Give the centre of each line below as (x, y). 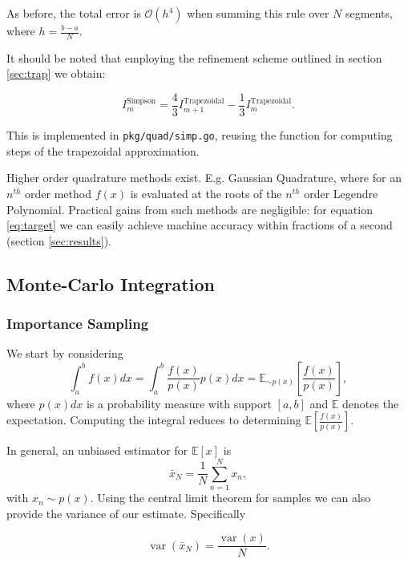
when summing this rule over (258, 13)
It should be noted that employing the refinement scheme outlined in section (194, 57)
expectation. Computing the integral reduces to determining (154, 420)
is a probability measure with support (179, 403)
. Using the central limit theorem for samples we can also (230, 498)
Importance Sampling (78, 323)
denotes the (371, 403)
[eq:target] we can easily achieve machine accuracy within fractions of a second (200, 225)
